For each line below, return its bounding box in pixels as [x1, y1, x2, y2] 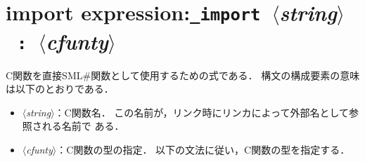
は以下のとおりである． [6, 81, 114, 96]
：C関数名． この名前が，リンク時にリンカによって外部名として [54, 104, 349, 119]
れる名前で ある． [41, 119, 124, 133]
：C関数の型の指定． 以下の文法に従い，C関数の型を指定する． [56, 142, 350, 156]
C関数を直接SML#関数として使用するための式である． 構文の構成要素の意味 [6, 67, 360, 82]
